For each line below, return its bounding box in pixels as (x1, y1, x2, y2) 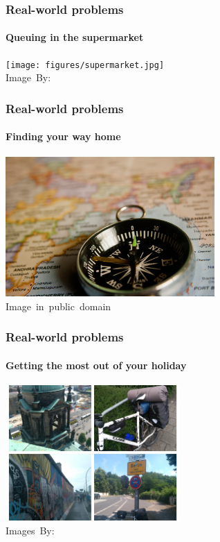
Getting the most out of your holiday (6, 357, 187, 372)
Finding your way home (6, 129, 121, 144)
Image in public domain (6, 298, 111, 313)
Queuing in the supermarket (6, 30, 144, 44)
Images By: (6, 523, 55, 537)
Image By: (6, 70, 51, 85)
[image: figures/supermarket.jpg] (6, 60, 165, 70)
